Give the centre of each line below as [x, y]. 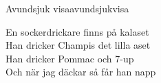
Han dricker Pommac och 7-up [70, 58]
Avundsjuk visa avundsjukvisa [67, 8]
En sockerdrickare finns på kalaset [77, 31]
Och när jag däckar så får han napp [81, 72]
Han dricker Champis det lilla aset [78, 45]
